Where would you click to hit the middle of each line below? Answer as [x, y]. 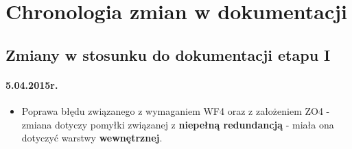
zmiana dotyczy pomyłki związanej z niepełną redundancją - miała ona [178, 124]
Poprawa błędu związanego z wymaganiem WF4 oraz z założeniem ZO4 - [176, 110]
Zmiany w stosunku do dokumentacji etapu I [168, 54]
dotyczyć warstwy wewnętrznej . [92, 138]
